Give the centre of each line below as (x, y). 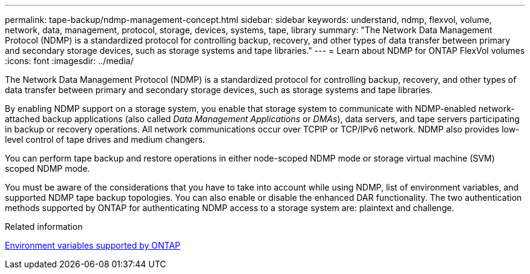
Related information (44, 227)
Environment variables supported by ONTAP (93, 245)
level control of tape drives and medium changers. (105, 139)
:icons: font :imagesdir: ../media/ (69, 61)
